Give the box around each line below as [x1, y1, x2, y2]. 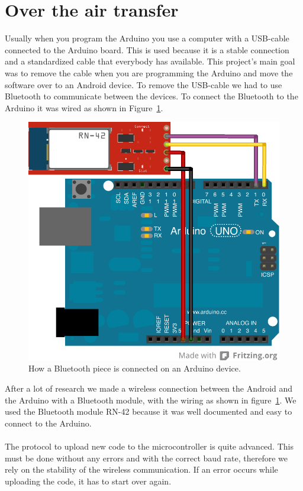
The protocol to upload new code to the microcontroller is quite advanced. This [5, 440, 294, 452]
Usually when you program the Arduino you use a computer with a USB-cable [5, 32, 289, 44]
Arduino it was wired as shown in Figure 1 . [5, 101, 163, 114]
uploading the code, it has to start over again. [5, 474, 172, 487]
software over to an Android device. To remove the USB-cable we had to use [5, 78, 282, 91]
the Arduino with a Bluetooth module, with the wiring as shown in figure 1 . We [5, 393, 296, 406]
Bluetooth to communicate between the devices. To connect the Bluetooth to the [5, 90, 298, 102]
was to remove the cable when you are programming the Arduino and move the [5, 66, 293, 79]
